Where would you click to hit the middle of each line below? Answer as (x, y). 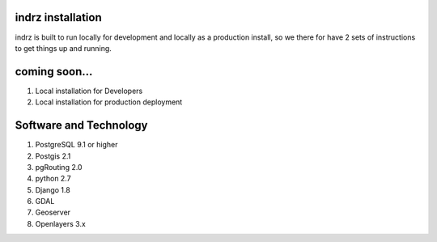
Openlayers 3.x (61, 223)
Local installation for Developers (89, 91)
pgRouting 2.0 (59, 167)
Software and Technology (82, 125)
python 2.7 (53, 179)
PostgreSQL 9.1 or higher (76, 145)
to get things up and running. (64, 48)
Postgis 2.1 (53, 156)
